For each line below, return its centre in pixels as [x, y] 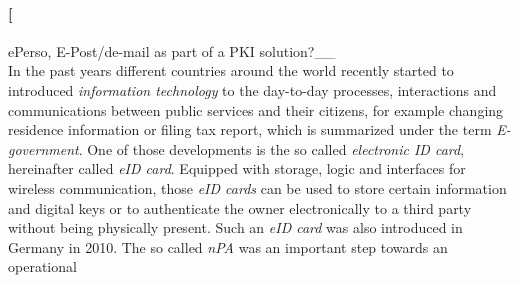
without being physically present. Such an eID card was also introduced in [235, 227]
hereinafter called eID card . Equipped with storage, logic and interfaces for [237, 168]
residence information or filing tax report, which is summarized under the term [250, 129]
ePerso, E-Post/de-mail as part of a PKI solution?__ [172, 50]
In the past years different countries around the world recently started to [231, 70]
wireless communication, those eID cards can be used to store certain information [257, 187]
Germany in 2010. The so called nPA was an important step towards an [228, 246]
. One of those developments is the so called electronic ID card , [271, 148]
